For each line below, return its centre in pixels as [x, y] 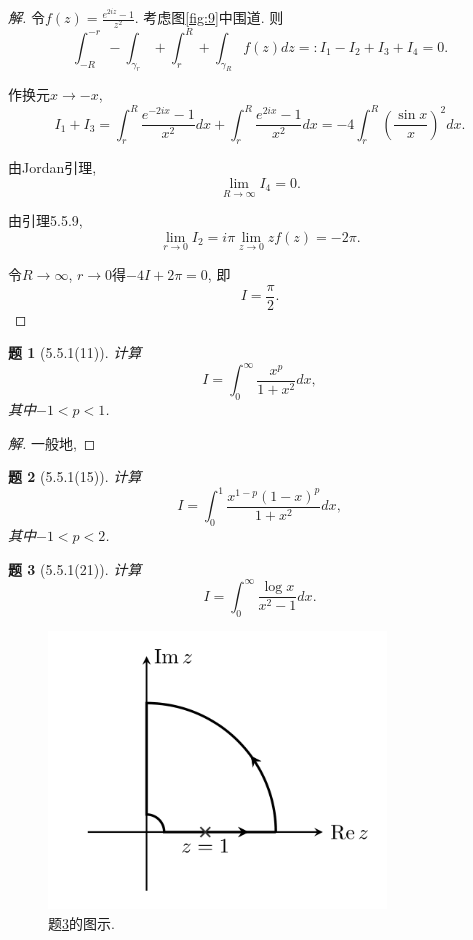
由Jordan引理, [52, 167]
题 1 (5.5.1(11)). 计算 [75, 352]
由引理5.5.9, [45, 220]
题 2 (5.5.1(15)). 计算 [75, 476]
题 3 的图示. [81, 923]
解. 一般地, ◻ [52, 442]
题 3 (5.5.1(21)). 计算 [75, 568]
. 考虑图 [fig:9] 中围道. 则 [209, 17]
